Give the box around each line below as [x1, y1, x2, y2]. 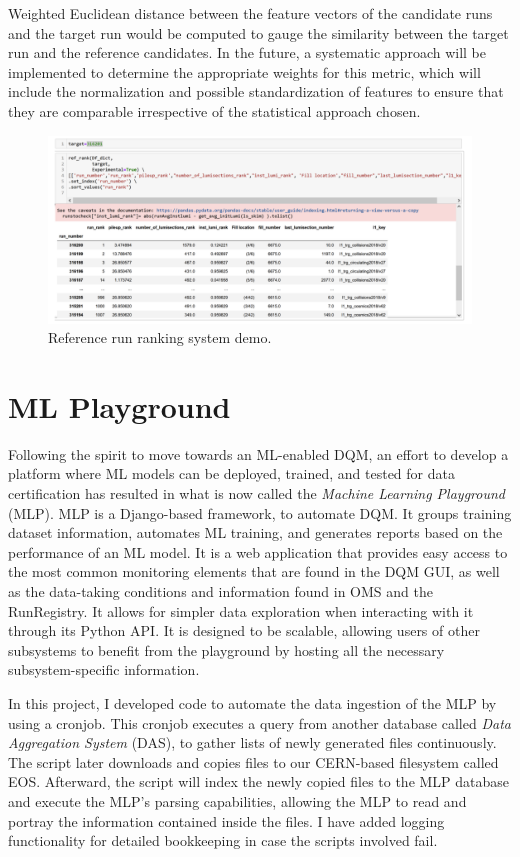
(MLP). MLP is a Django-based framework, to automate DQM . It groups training [8, 502, 512, 523]
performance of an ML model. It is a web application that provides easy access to [8, 541, 508, 562]
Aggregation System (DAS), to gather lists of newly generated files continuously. [8, 732, 497, 753]
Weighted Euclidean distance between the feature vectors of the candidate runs [8, 3, 493, 23]
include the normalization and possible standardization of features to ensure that [8, 81, 504, 102]
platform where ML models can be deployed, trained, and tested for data [8, 463, 455, 484]
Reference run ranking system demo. [48, 327, 272, 348]
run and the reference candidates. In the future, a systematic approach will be [8, 42, 486, 63]
